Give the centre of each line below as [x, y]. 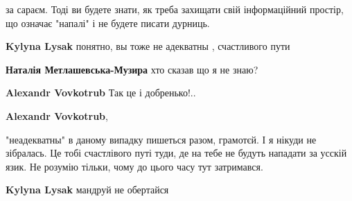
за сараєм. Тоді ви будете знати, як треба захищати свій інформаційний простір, [175, 9]
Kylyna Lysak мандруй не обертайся [87, 190]
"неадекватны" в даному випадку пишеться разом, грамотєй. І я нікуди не [161, 139]
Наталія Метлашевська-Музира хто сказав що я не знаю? [132, 69]
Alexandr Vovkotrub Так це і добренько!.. [101, 93]
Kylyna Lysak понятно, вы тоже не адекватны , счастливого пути [148, 46]
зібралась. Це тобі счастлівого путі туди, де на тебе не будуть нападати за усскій [176, 153]
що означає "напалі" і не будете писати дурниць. [108, 23]
